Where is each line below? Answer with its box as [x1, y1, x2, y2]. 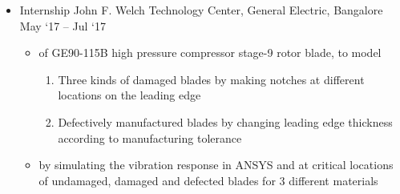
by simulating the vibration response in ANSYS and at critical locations [38, 156, 394, 173]
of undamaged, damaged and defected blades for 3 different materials [38, 172, 378, 188]
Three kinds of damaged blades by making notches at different [58, 71, 365, 87]
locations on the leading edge [58, 87, 201, 103]
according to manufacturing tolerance [58, 129, 242, 146]
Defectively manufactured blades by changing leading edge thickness [58, 113, 393, 130]
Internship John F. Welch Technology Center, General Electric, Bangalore [19, 2, 383, 18]
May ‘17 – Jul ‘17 [19, 17, 106, 34]
